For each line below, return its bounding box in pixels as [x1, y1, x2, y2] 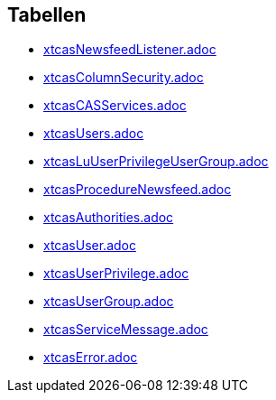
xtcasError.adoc [43, 349, 138, 366]
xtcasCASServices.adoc [43, 98, 187, 114]
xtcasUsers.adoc [43, 126, 144, 142]
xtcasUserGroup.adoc [43, 293, 174, 310]
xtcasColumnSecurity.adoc [43, 70, 204, 86]
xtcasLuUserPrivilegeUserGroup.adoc [43, 153, 269, 170]
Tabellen [7, 4, 87, 26]
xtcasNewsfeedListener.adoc [43, 42, 216, 58]
